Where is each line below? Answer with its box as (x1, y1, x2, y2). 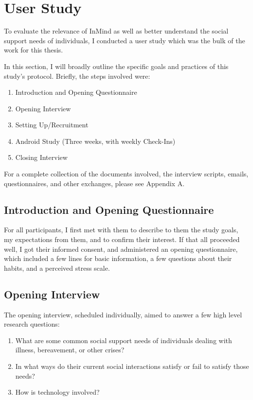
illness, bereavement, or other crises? (15, 345, 125, 355)
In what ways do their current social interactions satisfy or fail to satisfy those (15, 361, 249, 371)
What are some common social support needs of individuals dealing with (15, 335, 232, 345)
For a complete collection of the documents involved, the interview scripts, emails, (4, 169, 249, 179)
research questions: (4, 319, 60, 329)
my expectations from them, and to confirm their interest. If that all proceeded (4, 234, 240, 244)
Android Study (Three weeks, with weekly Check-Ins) (15, 136, 176, 146)
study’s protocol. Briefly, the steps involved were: (4, 70, 150, 81)
